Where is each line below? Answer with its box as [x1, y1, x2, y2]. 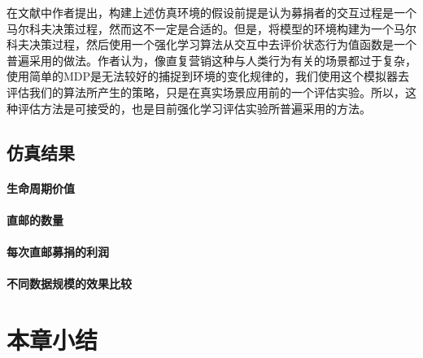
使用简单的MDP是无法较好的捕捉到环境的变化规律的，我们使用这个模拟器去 [7, 68, 410, 85]
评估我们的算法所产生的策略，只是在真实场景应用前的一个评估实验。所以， [7, 83, 405, 100]
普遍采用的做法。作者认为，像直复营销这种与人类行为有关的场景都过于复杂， [7, 51, 416, 68]
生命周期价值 [7, 179, 75, 196]
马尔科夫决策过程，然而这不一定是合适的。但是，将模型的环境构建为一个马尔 [7, 20, 416, 37]
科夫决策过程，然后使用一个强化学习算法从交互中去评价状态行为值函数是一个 [7, 36, 416, 53]
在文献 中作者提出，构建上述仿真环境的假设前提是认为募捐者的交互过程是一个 [7, 4, 416, 20]
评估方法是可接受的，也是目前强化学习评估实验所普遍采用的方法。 [17, 99, 371, 116]
